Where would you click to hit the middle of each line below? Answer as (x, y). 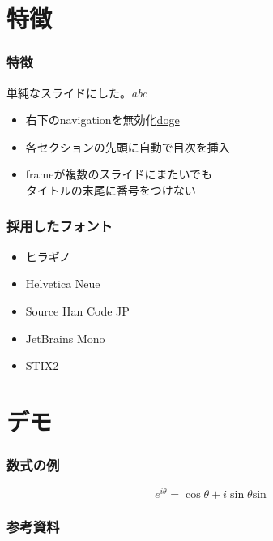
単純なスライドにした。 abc (77, 92)
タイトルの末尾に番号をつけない (111, 189)
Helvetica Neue (63, 283)
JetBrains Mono (65, 338)
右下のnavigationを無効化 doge (102, 120)
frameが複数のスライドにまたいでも (119, 174)
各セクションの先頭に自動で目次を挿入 (128, 146)
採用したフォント (60, 226)
